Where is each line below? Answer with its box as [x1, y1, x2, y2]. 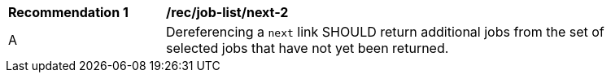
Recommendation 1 [8, 4, 129, 20]
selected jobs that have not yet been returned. [166, 40, 449, 56]
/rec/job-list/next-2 [166, 4, 289, 20]
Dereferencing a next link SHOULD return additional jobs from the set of [166, 24, 604, 40]
